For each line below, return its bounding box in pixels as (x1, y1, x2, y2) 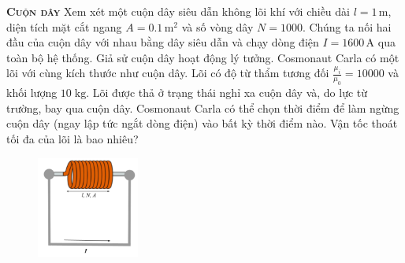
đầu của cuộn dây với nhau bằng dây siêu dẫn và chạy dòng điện (6, 34, 319, 50)
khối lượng (6, 84, 58, 101)
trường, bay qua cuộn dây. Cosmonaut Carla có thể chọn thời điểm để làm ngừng (6, 99, 399, 116)
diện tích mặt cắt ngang (6, 18, 122, 35)
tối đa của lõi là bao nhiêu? (6, 130, 139, 146)
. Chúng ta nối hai (302, 18, 392, 35)
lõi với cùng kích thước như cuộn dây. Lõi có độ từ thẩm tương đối (6, 65, 329, 81)
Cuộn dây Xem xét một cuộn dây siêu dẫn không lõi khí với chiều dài (6, 3, 350, 19)
